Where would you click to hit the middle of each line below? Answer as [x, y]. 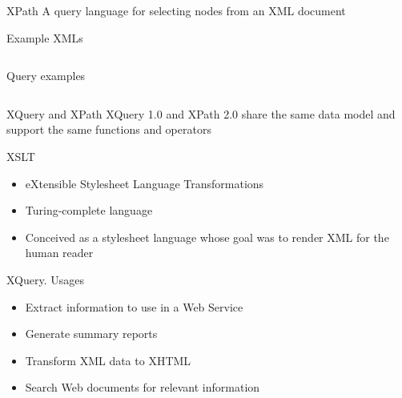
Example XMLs [45, 37]
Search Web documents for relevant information [143, 387]
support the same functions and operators [109, 129]
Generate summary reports [91, 334]
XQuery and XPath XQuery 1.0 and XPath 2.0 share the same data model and [201, 113]
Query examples [46, 76]
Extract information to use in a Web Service [134, 306]
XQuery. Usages [46, 279]
